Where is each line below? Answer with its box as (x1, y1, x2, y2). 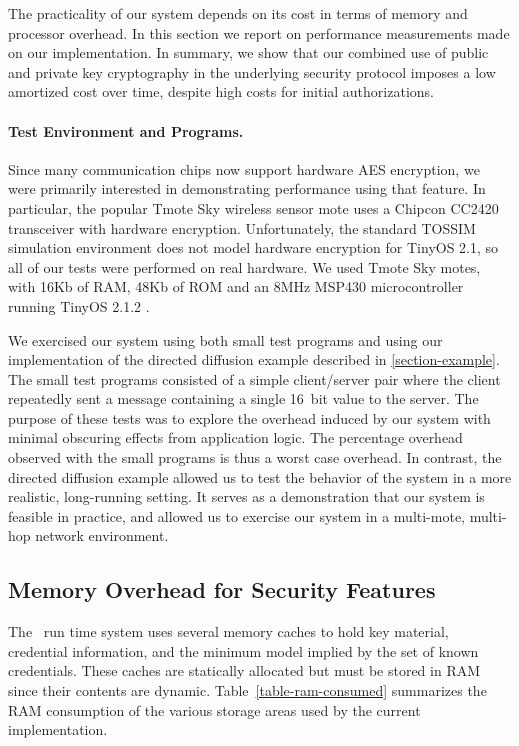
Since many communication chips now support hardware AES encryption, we (8, 158, 480, 179)
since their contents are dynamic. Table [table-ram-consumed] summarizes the (8, 680, 487, 701)
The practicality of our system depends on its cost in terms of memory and (8, 3, 468, 23)
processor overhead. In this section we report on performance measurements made (8, 22, 510, 43)
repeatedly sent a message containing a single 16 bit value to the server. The (8, 388, 479, 409)
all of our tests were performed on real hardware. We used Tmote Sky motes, (8, 256, 481, 277)
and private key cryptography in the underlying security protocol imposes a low (8, 61, 496, 82)
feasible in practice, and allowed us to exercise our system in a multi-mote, (8, 505, 466, 526)
